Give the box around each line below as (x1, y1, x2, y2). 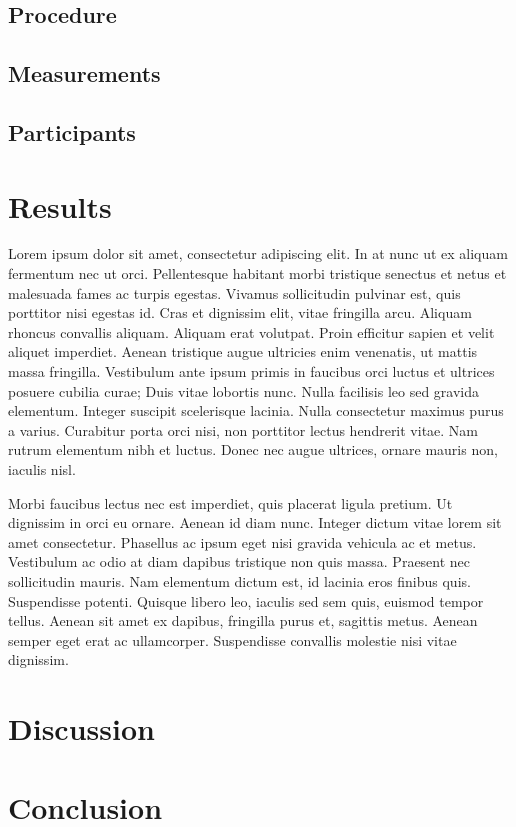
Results (8, 185, 112, 226)
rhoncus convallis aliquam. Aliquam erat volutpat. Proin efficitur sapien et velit (8, 321, 495, 342)
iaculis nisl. (8, 459, 76, 479)
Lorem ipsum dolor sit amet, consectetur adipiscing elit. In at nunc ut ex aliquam (8, 243, 508, 264)
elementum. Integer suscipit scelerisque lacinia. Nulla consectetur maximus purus (8, 400, 504, 421)
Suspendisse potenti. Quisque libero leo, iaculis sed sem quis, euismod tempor (8, 590, 484, 611)
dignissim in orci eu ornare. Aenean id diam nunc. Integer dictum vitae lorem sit (8, 512, 502, 533)
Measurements (8, 58, 161, 89)
